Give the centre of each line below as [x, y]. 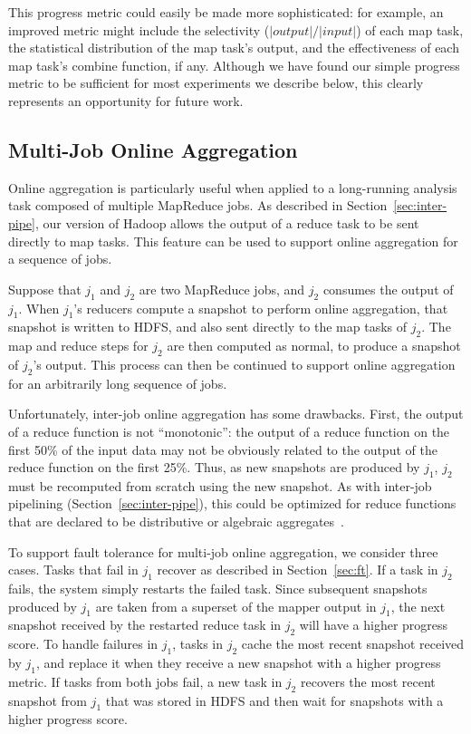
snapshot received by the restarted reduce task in [145, 625]
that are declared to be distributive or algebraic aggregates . [177, 522]
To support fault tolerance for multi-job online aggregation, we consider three [223, 551]
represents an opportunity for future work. [126, 100]
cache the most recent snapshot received [353, 644]
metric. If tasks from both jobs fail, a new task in [145, 681]
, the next [418, 606]
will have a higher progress [374, 625]
